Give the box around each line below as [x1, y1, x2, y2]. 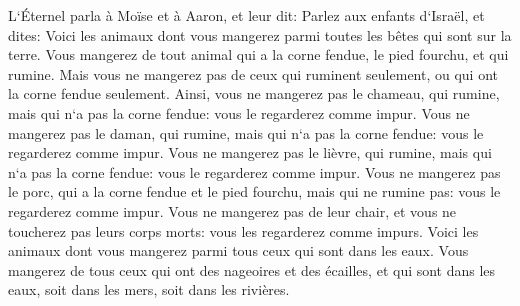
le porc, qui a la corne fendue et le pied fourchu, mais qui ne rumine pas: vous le [8, 181, 501, 202]
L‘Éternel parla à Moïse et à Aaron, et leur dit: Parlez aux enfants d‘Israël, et [8, 5, 485, 25]
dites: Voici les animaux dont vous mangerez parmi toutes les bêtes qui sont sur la [8, 24, 512, 45]
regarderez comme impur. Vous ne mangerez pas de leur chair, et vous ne [8, 200, 457, 221]
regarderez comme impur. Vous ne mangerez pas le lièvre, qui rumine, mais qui [8, 142, 492, 163]
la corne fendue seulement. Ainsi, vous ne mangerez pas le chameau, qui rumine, [8, 83, 500, 104]
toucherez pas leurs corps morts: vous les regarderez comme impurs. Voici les [8, 220, 479, 241]
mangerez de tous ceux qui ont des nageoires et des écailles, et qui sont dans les [8, 259, 496, 280]
